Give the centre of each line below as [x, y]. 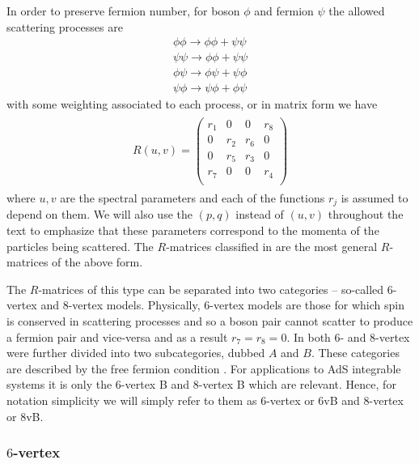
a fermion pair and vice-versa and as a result [117, 336]
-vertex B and [155, 384]
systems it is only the [59, 384]
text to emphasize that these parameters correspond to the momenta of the [193, 230]
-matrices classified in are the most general [272, 246]
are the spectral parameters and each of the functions [193, 198]
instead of [260, 214]
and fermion [284, 11]
